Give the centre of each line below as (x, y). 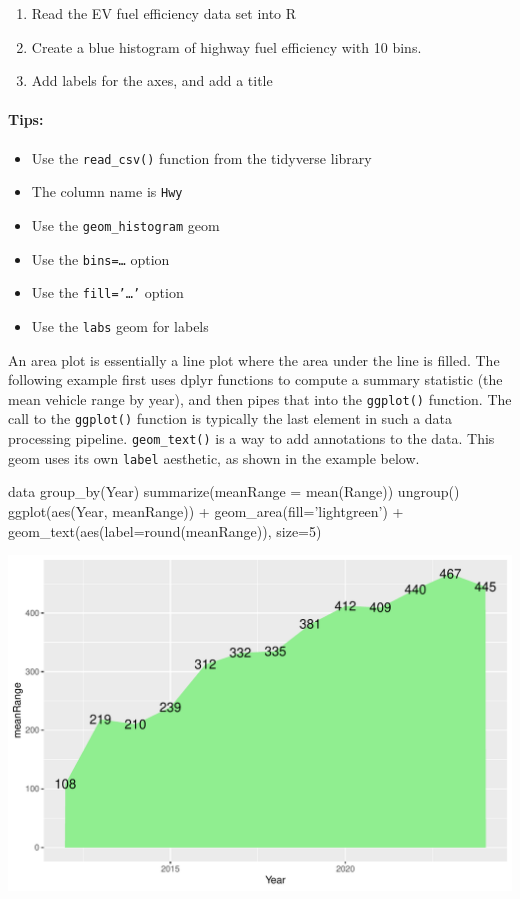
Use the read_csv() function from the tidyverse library (201, 157)
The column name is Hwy (107, 191)
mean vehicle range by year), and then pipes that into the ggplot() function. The (260, 398)
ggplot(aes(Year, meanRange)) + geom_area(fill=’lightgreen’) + (206, 510)
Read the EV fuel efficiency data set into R (164, 13)
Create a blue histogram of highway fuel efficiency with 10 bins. (226, 46)
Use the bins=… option (100, 258)
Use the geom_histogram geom (125, 224)
